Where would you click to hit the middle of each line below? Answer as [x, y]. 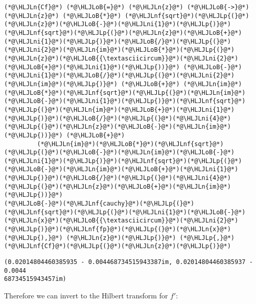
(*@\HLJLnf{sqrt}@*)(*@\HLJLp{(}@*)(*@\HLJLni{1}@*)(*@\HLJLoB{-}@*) [125, 212]
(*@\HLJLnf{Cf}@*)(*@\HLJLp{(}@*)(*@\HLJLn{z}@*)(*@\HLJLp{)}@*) [118, 246]
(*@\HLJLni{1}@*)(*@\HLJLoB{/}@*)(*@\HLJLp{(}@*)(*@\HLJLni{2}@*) [120, 76]
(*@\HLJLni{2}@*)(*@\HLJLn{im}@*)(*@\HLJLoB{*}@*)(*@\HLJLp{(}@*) [120, 50]
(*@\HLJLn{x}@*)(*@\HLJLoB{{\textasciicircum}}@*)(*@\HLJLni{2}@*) [121, 221]
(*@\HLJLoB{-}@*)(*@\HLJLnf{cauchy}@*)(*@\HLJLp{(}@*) [99, 204]
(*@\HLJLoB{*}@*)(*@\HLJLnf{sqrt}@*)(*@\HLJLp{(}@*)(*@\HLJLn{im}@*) [125, 93]
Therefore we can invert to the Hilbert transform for [86, 295]
